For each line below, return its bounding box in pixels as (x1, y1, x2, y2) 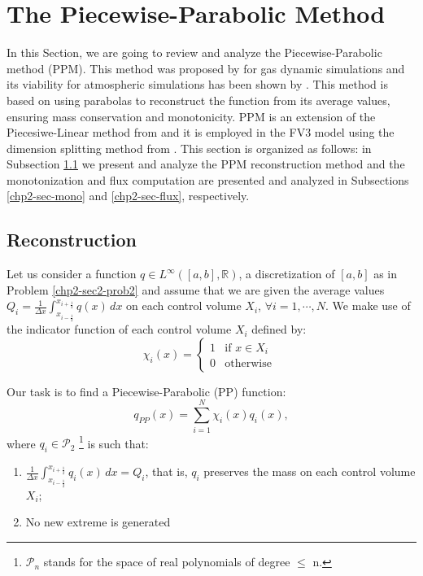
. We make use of (325, 297, 411, 314)
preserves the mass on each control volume (203, 463, 416, 480)
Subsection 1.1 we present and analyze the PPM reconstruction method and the (7, 155, 405, 172)
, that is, (145, 463, 188, 480)
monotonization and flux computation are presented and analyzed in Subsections (7, 171, 409, 188)
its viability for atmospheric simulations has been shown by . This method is (7, 76, 388, 93)
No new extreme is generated (25, 513, 171, 530)
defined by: (251, 321, 307, 338)
